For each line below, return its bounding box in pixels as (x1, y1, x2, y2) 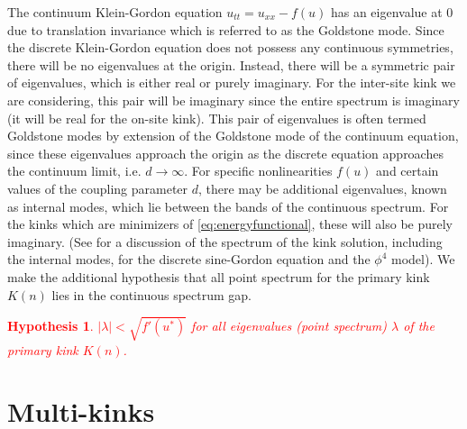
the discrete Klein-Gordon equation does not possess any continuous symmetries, (7, 38, 453, 57)
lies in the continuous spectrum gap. (51, 285, 252, 304)
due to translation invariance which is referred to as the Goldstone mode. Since (7, 20, 444, 39)
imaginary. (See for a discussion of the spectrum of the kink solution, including (7, 232, 443, 251)
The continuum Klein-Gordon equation (7, 3, 223, 21)
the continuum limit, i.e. (7, 161, 142, 180)
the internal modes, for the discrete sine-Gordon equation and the (7, 250, 371, 269)
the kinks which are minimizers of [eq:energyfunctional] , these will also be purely (7, 214, 453, 233)
